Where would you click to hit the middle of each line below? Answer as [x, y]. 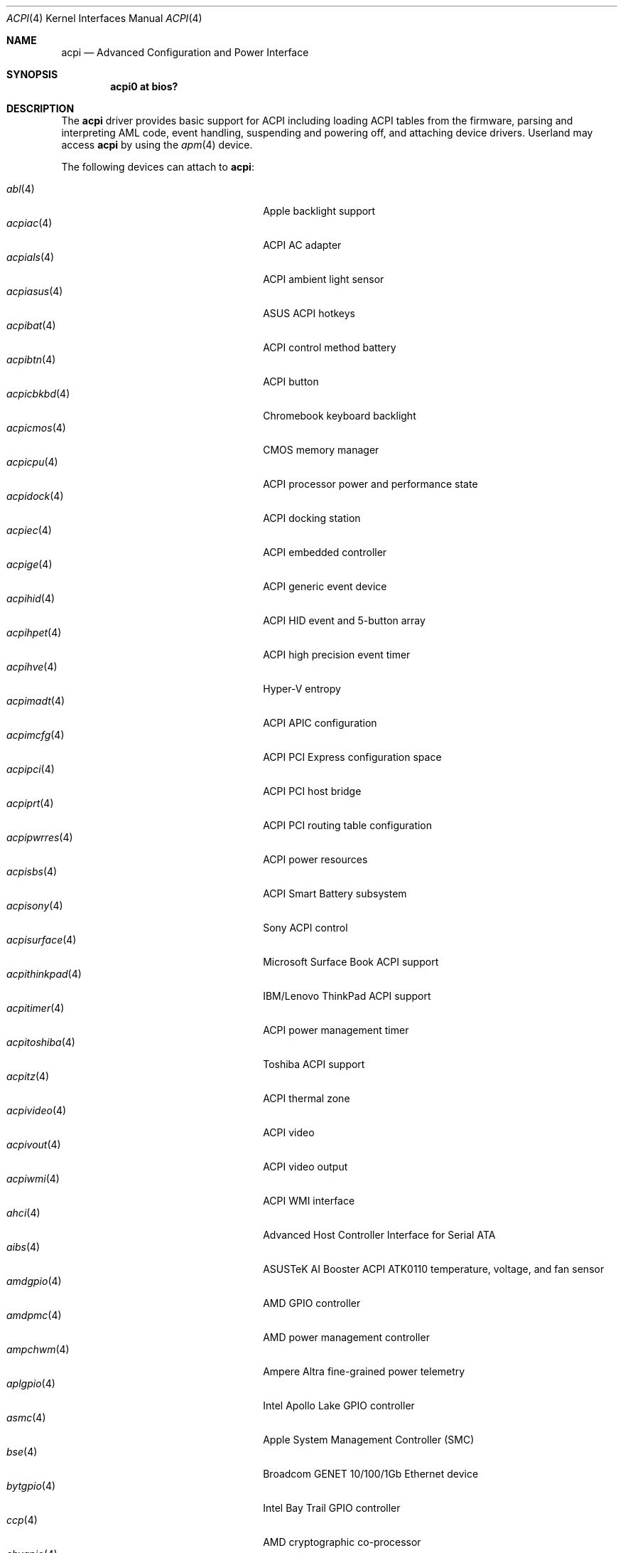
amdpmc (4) [34, 1315]
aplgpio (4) [31, 1383]
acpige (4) [29, 564]
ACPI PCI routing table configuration [348, 825]
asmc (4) [26, 1418]
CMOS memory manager [321, 450]
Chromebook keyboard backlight [340, 416]
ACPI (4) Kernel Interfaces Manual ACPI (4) [104, 18]
